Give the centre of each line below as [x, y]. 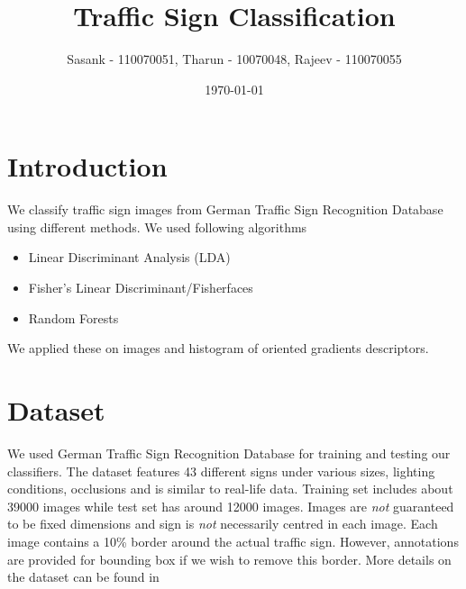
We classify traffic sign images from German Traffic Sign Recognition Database [225, 209]
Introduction [87, 166]
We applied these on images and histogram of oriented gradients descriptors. [218, 348]
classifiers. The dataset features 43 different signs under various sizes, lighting [221, 471]
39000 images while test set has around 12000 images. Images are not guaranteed [231, 506]
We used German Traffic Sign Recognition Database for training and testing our [229, 453]
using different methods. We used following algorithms [157, 227]
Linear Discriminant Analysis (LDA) [129, 257]
